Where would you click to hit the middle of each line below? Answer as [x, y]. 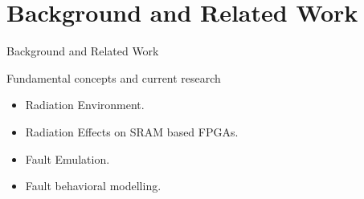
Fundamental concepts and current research [114, 77]
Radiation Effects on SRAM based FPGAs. [132, 131]
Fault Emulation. [67, 158]
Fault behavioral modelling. [93, 186]
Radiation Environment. [85, 105]
